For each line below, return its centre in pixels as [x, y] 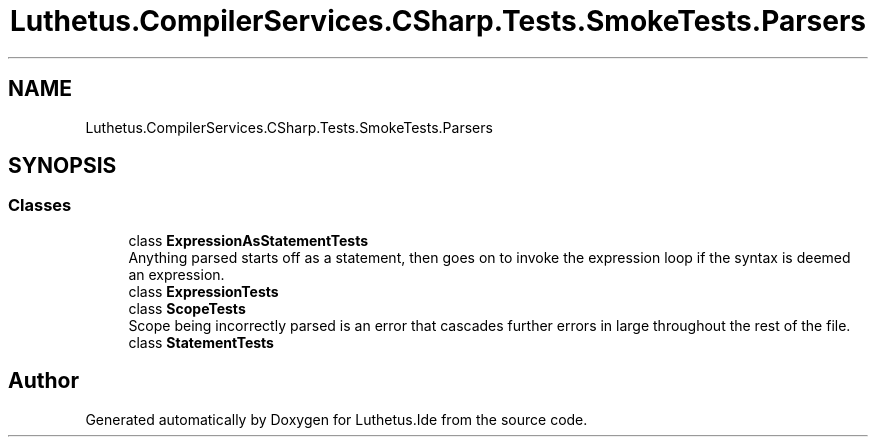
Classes [40, 205]
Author [43, 381]
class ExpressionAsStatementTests [248, 240]
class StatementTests [201, 342]
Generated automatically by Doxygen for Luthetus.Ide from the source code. [336, 419]
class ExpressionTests [203, 291]
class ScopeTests [187, 308]
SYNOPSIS [62, 166]
